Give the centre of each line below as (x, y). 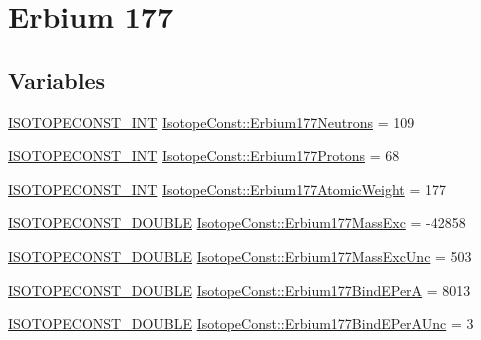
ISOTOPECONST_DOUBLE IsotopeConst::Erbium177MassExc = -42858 (237, 222)
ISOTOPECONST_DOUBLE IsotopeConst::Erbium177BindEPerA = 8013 (239, 289)
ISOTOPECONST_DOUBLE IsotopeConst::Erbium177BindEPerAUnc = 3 (241, 323)
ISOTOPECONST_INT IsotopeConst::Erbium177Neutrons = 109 (211, 121)
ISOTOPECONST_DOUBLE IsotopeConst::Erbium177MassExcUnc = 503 (240, 255)
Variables (57, 79)
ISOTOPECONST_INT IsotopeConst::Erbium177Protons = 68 (204, 155)
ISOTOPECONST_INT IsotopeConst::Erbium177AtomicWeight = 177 (227, 188)
